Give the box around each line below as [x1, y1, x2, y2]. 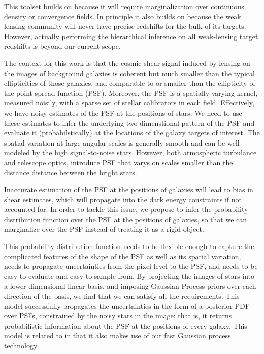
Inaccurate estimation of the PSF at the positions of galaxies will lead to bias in [4, 184, 253, 195]
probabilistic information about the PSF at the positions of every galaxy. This [4, 320, 247, 331]
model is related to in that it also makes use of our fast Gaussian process [4, 330, 231, 341]
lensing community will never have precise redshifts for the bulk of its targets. [4, 21, 246, 31]
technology [4, 340, 38, 350]
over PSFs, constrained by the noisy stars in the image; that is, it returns [4, 310, 232, 321]
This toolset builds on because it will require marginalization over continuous [4, 1, 244, 11]
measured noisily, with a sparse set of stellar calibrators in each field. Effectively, [4, 97, 254, 108]
